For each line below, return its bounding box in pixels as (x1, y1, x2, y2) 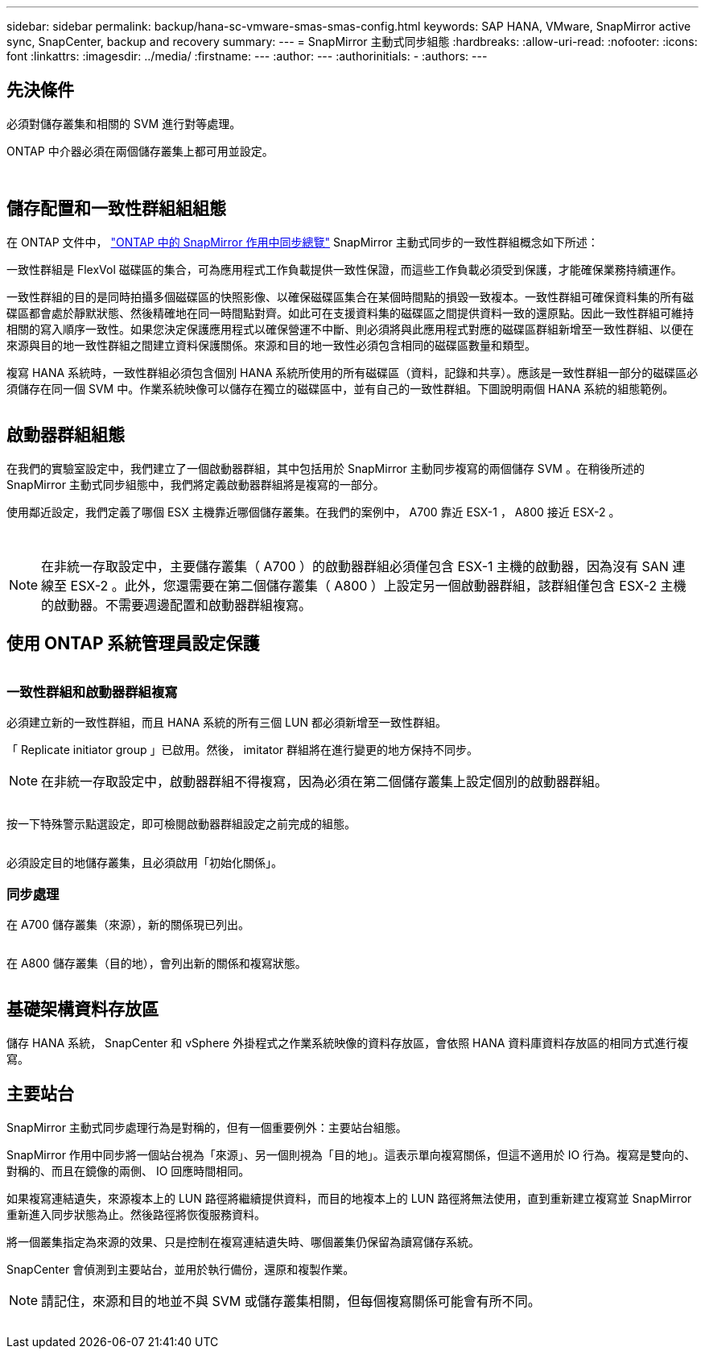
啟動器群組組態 (6, 425, 125, 445)
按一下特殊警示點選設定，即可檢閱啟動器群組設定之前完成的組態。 (6, 817, 356, 831)
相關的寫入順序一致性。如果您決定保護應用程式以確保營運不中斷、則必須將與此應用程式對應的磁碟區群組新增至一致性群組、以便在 (6, 321, 694, 336)
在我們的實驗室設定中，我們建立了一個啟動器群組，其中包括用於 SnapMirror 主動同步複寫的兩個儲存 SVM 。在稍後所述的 (6, 461, 645, 475)
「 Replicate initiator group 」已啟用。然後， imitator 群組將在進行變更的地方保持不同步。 (6, 743, 479, 757)
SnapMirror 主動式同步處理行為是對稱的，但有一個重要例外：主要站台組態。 (6, 1120, 407, 1134)
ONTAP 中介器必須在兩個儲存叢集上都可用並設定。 (6, 143, 274, 158)
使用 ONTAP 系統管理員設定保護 (6, 632, 260, 653)
